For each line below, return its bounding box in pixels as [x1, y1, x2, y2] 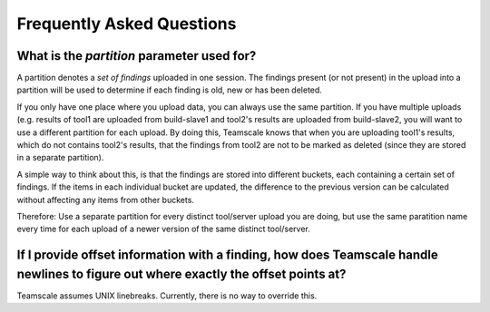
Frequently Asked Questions [16, 14, 237, 34]
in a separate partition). [16, 152, 104, 163]
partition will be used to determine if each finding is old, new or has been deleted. [16, 84, 322, 95]
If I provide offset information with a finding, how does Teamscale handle [16, 248, 439, 263]
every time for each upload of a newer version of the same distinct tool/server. [16, 223, 310, 235]
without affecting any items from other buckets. [16, 194, 195, 205]
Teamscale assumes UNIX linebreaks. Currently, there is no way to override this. [16, 290, 318, 301]
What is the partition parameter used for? [16, 48, 257, 63]
